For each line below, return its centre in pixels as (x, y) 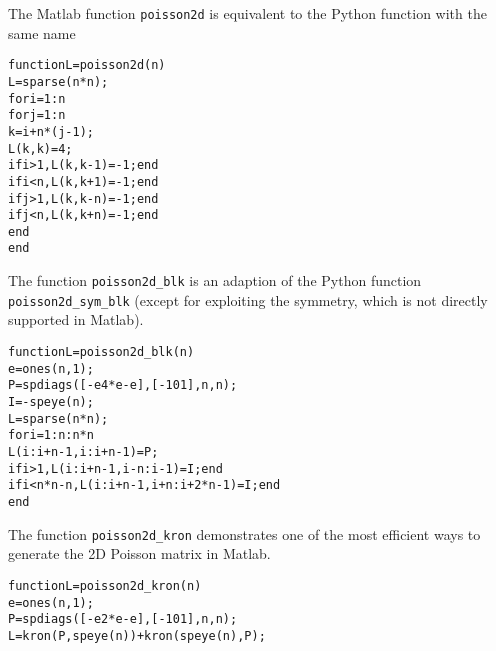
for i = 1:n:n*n (51, 435)
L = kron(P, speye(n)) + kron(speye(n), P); (137, 635)
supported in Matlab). (76, 319)
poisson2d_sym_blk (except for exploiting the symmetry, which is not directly (248, 299)
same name (42, 32)
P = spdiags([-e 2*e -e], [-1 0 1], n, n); (123, 619)
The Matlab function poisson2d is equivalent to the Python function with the (247, 13)
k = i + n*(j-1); (51, 131)
